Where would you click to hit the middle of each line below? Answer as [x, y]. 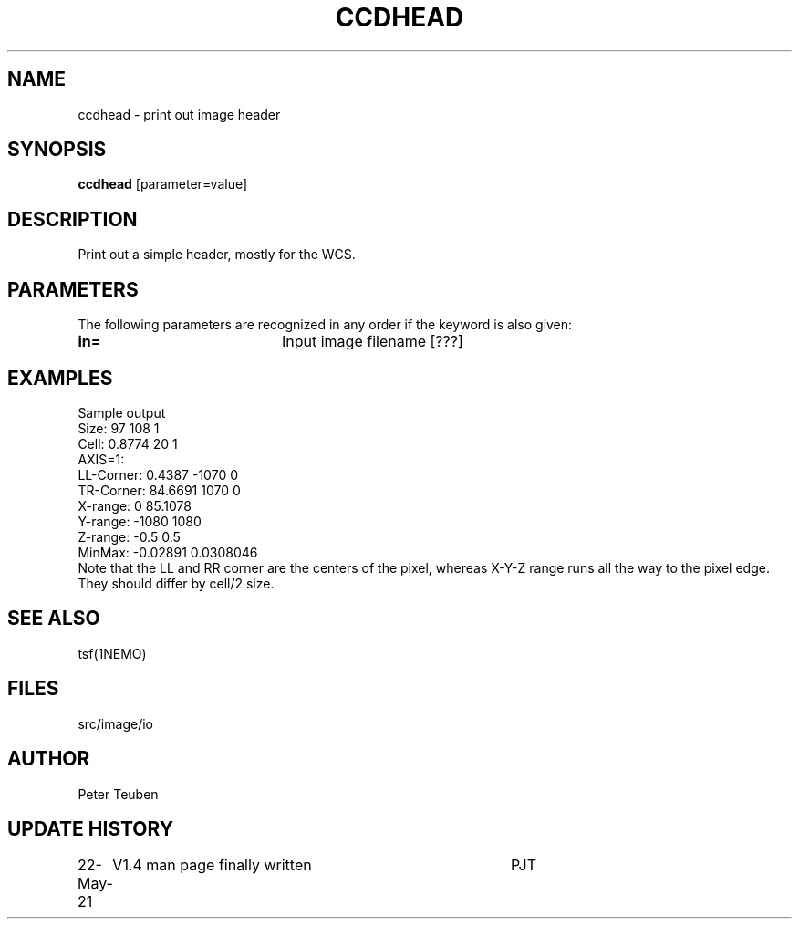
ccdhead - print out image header [179, 114]
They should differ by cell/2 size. [176, 583]
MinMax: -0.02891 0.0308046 [168, 552]
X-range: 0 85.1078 [135, 505]
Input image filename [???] [372, 342]
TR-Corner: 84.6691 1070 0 [159, 490]
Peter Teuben [118, 794]
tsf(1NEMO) [112, 653]
